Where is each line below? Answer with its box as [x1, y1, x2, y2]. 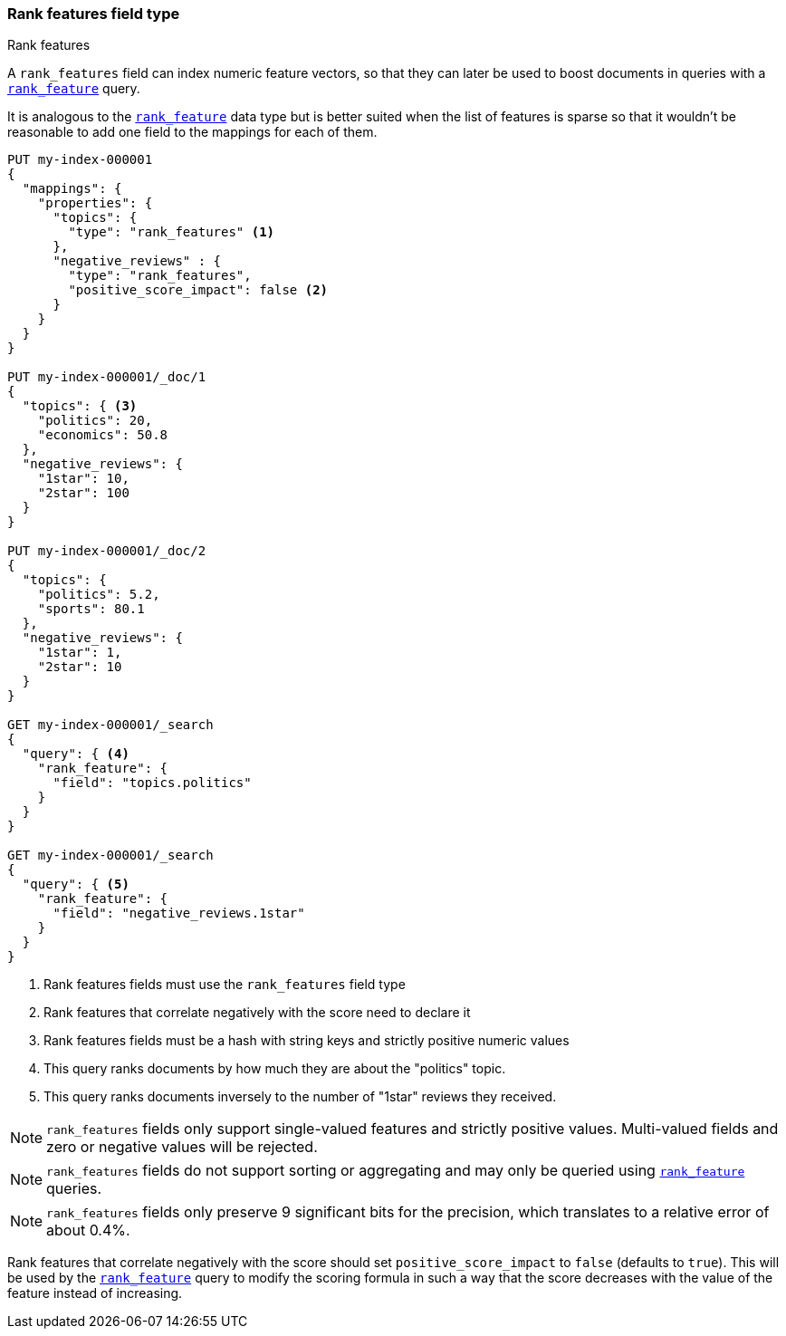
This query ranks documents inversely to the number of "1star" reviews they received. [43, 1089, 557, 1105]
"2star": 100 [37, 485, 129, 501]
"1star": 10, [37, 471, 129, 486]
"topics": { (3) [22, 399, 138, 414]
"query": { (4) [22, 746, 129, 762]
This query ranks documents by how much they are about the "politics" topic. [43, 1061, 506, 1077]
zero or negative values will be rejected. [46, 1138, 318, 1157]
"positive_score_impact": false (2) [68, 283, 329, 298]
